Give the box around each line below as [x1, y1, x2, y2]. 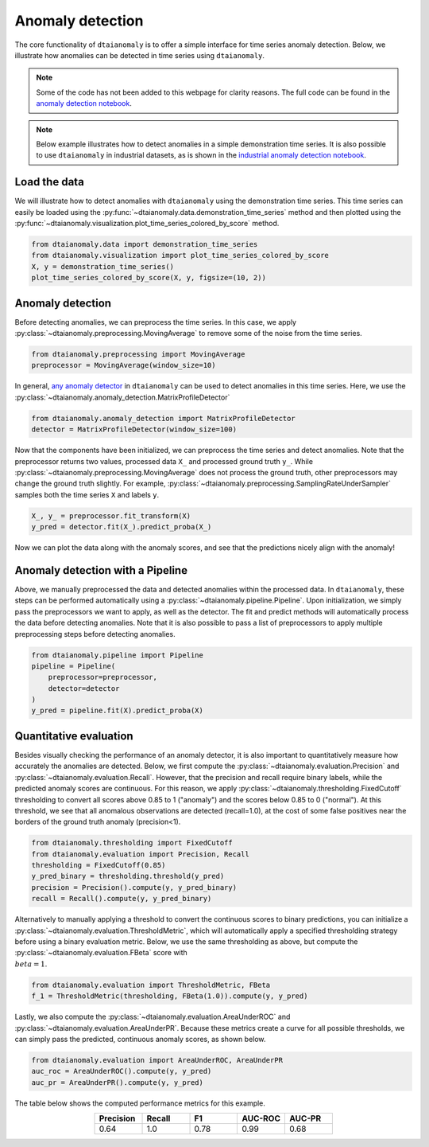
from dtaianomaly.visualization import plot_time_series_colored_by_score [31, 251, 330, 260]
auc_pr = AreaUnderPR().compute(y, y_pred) [31, 1078, 204, 1087]
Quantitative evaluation [14, 729, 134, 743]
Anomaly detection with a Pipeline [14, 564, 188, 577]
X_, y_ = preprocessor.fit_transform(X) [31, 511, 191, 521]
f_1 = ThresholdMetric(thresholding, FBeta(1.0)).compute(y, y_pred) [31, 992, 308, 1001]
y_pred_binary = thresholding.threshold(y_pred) [31, 872, 225, 881]
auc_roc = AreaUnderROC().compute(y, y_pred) [31, 1067, 212, 1076]
